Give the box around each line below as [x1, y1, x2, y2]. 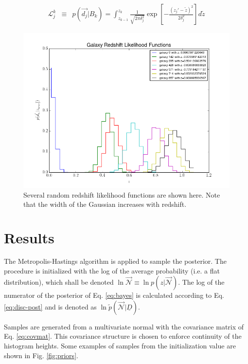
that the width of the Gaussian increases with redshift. [23, 199, 187, 209]
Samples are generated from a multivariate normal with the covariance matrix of [4, 321, 244, 331]
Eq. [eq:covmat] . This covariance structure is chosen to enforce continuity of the [4, 331, 242, 341]
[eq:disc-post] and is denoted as [4, 301, 97, 311]
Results [4, 228, 54, 247]
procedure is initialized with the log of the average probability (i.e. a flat [4, 265, 220, 275]
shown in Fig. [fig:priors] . [4, 350, 78, 360]
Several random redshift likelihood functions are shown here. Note [23, 189, 220, 200]
